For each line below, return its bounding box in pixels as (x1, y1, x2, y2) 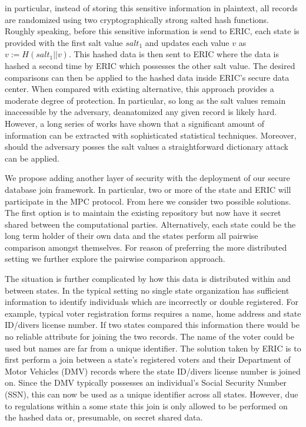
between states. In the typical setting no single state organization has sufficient (5, 284, 290, 296)
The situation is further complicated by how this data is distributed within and (5, 272, 291, 285)
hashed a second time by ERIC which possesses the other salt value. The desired (5, 59, 295, 71)
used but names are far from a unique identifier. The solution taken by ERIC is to (5, 341, 301, 354)
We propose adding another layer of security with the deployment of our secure (5, 172, 290, 184)
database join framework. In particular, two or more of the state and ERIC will (5, 183, 291, 195)
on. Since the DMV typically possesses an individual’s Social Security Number (5, 376, 287, 389)
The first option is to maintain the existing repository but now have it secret (5, 206, 281, 219)
